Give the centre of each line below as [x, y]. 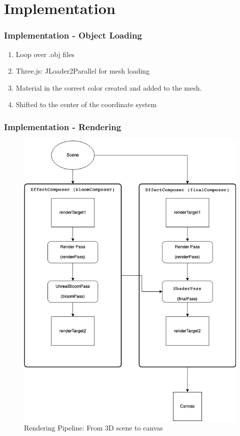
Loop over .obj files [45, 54]
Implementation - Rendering [63, 126]
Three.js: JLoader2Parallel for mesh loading [83, 71]
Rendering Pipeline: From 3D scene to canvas [93, 428]
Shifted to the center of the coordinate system [86, 104]
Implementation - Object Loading [73, 35]
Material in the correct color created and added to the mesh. [109, 87]
